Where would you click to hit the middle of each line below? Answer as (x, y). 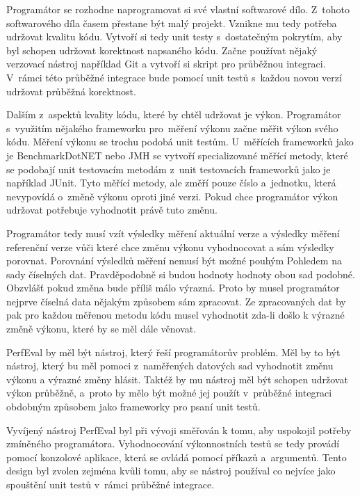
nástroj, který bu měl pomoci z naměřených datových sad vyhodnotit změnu (170, 366)
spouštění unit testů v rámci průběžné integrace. (111, 484)
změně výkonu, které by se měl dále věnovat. (101, 329)
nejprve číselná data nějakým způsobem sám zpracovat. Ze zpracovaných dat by (176, 301)
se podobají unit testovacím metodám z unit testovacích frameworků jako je (169, 169)
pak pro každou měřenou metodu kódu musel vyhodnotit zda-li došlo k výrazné (175, 315)
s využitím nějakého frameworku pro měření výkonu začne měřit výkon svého (172, 128)
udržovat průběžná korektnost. (71, 91)
